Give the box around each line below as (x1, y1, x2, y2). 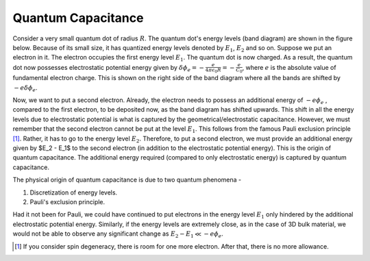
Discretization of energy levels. (29, 188, 118, 197)
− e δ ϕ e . (14, 83, 38, 93)
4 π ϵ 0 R (205, 66, 222, 75)
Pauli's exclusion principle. (29, 198, 106, 206)
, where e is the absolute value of (242, 63, 336, 71)
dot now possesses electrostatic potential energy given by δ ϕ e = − (12, 63, 205, 73)
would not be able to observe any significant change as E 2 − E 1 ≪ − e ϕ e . (12, 229, 224, 239)
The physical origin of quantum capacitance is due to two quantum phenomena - (12, 175, 242, 184)
